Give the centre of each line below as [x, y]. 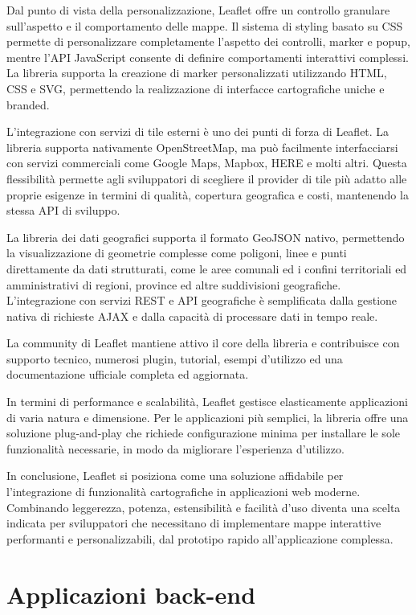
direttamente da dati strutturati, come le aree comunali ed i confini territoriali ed [207, 268]
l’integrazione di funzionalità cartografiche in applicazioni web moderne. [184, 492]
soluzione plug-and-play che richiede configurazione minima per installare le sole [203, 433]
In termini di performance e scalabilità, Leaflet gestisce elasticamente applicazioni [207, 402]
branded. [28, 104]
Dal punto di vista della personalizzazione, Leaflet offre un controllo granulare [198, 10]
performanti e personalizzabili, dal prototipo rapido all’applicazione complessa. [200, 538]
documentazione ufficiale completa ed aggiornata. [128, 374]
